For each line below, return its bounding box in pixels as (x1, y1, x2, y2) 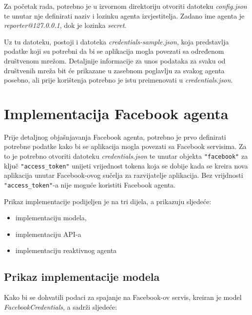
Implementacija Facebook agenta (4, 103, 229, 123)
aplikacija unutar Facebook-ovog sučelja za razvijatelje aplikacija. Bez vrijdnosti (4, 170, 243, 180)
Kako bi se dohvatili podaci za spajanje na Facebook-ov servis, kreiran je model (4, 292, 242, 302)
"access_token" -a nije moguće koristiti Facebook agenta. (4, 179, 176, 189)
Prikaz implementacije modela (4, 269, 160, 284)
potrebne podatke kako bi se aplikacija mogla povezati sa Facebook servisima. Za (4, 141, 247, 151)
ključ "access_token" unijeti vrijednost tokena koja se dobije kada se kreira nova (4, 160, 248, 170)
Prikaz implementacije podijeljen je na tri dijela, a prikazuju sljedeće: (4, 196, 212, 206)
